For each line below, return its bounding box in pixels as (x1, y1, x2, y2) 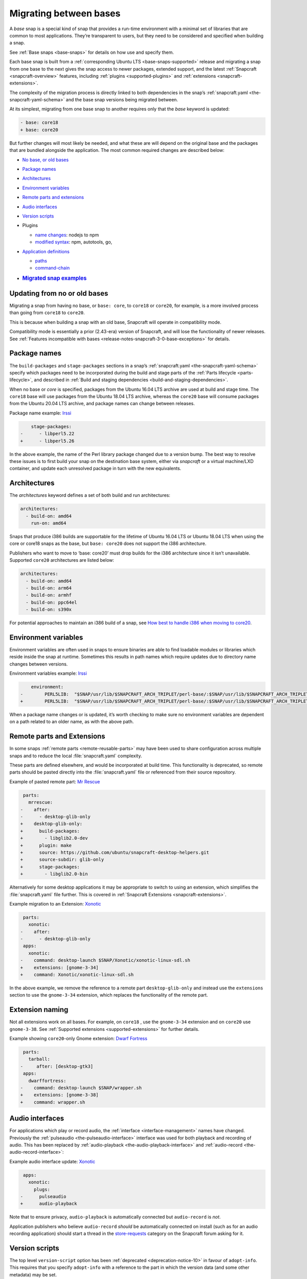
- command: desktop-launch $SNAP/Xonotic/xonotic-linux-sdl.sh (20, 957, 190, 963)
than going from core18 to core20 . (9, 310, 85, 316)
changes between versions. (9, 660, 68, 667)
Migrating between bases (9, 8, 121, 19)
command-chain (35, 265, 70, 271)
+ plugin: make (20, 842, 72, 848)
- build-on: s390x (26, 607, 72, 612)
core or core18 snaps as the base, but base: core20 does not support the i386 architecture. (9, 540, 207, 547)
